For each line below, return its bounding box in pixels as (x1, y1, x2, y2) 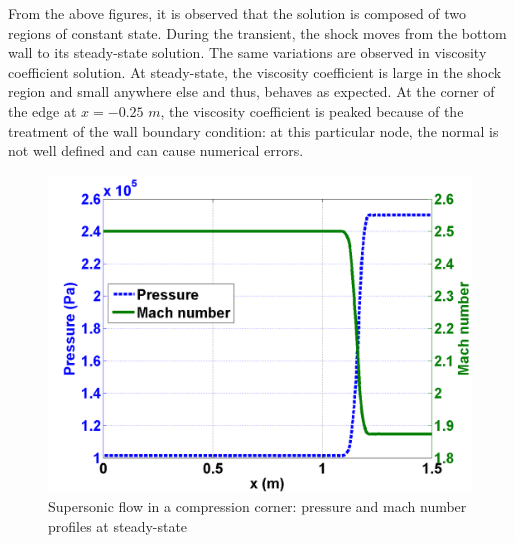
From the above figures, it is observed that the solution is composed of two (8, 3, 467, 23)
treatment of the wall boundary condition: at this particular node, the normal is (8, 120, 499, 141)
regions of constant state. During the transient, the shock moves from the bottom (8, 22, 507, 43)
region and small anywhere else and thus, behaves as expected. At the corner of (8, 81, 495, 102)
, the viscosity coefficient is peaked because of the (160, 100, 464, 121)
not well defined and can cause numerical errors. (8, 140, 304, 161)
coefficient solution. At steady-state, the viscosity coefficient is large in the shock (8, 61, 502, 82)
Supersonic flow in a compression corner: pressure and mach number (48, 496, 467, 517)
